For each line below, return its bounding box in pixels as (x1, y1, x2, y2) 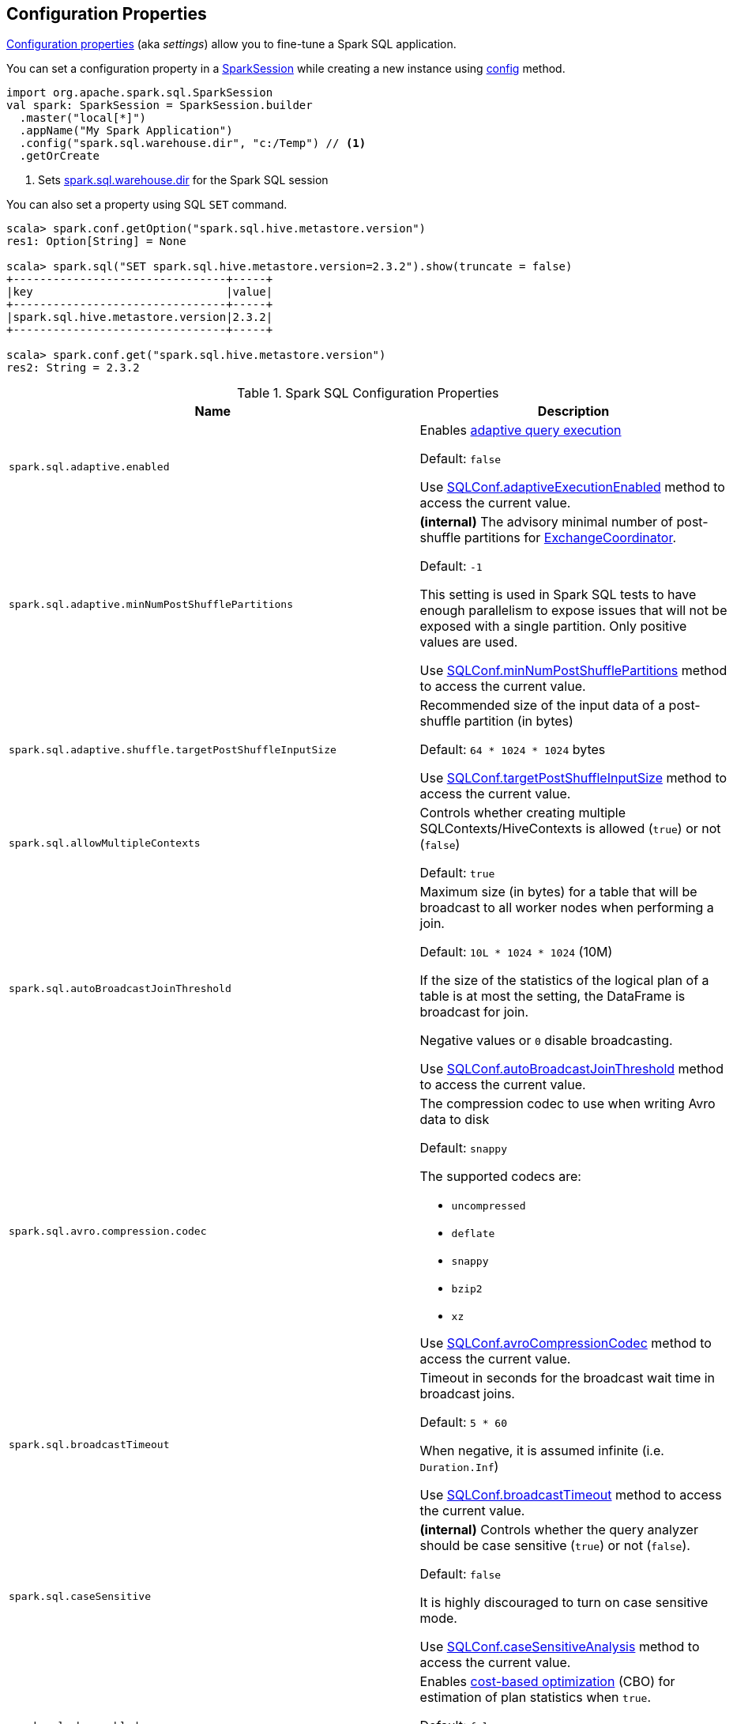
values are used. (419, 634, 518, 651)
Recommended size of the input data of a (419, 697, 666, 714)
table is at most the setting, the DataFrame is (419, 988, 686, 1005)
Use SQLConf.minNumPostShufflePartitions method (419, 662, 727, 679)
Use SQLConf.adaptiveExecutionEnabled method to (419, 479, 725, 496)
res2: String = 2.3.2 (6, 361, 140, 375)
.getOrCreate (19, 149, 100, 163)
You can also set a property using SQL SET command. (6, 198, 288, 212)
